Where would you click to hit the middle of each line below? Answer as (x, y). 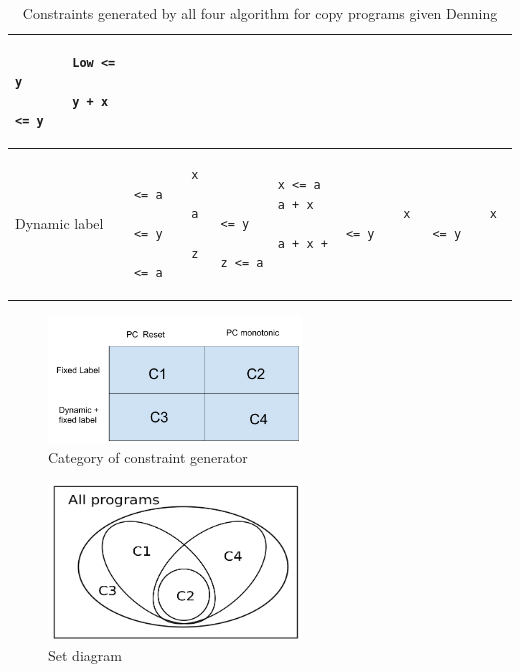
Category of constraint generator (148, 457)
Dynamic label (59, 223)
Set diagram (85, 654)
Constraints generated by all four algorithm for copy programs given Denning (260, 13)
